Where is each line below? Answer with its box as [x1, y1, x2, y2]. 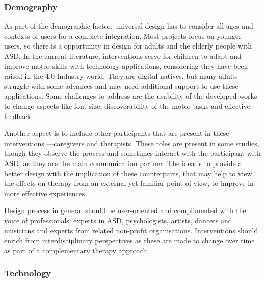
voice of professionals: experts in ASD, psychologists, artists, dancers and [4, 215, 232, 225]
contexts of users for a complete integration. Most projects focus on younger [4, 30, 242, 41]
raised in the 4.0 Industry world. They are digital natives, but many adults [4, 70, 238, 81]
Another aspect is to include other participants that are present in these [4, 128, 229, 138]
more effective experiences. [4, 187, 87, 198]
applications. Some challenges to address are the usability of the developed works [4, 90, 257, 101]
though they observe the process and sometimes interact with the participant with [4, 148, 261, 158]
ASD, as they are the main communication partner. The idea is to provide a [4, 157, 242, 168]
